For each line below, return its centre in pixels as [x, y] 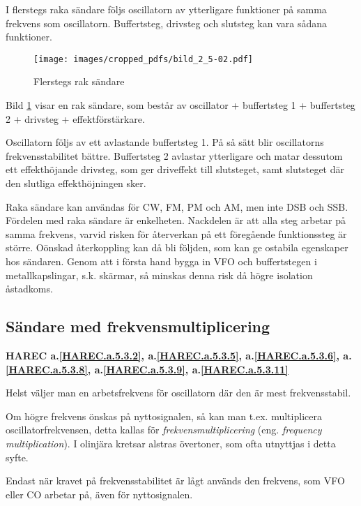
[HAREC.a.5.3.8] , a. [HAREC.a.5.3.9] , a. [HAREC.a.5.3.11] [147, 369]
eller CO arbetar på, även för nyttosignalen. [99, 494]
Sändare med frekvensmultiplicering [138, 326]
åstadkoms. [29, 289]
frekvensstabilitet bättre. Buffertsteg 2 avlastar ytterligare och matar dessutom [174, 155]
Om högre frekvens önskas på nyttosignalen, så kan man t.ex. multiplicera [164, 416]
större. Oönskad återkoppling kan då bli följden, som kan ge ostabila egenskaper [177, 247]
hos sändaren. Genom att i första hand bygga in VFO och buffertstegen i [161, 261]
